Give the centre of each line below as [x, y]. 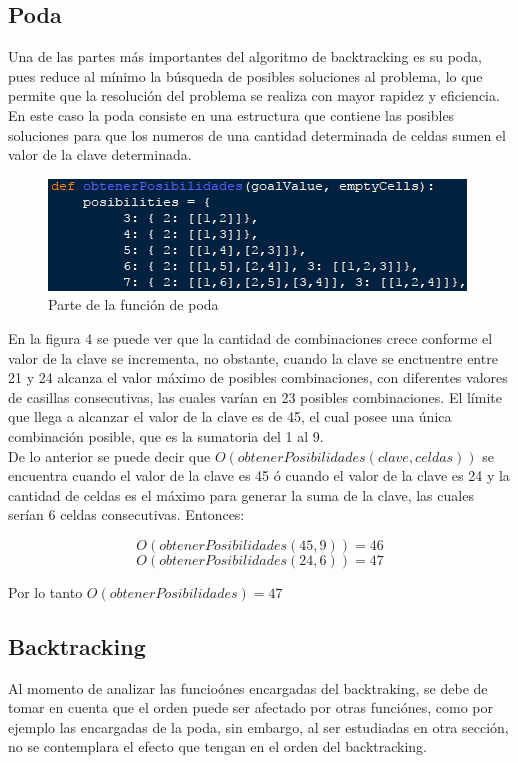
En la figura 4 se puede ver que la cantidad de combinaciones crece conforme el [250, 337]
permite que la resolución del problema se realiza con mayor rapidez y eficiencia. [254, 95]
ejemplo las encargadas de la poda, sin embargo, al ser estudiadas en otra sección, [258, 726]
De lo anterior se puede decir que [109, 455]
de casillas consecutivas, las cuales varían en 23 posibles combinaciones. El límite [255, 396]
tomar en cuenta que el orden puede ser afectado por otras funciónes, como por [251, 707]
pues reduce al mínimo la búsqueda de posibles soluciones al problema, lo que [245, 75]
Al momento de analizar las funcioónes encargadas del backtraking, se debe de [248, 687]
